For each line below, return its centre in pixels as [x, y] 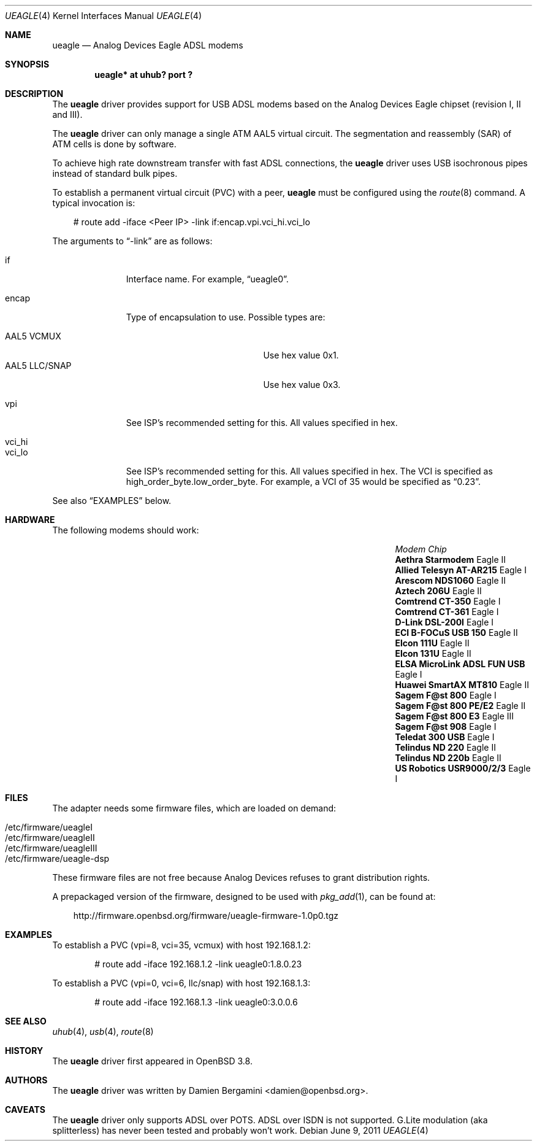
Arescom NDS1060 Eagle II [451, 580]
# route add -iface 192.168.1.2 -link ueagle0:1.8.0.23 [198, 964]
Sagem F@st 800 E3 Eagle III [455, 716]
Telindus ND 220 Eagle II [445, 747]
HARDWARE [30, 520]
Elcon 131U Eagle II [433, 653]
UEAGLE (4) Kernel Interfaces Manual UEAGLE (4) [104, 16]
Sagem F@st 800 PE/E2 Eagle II [460, 706]
